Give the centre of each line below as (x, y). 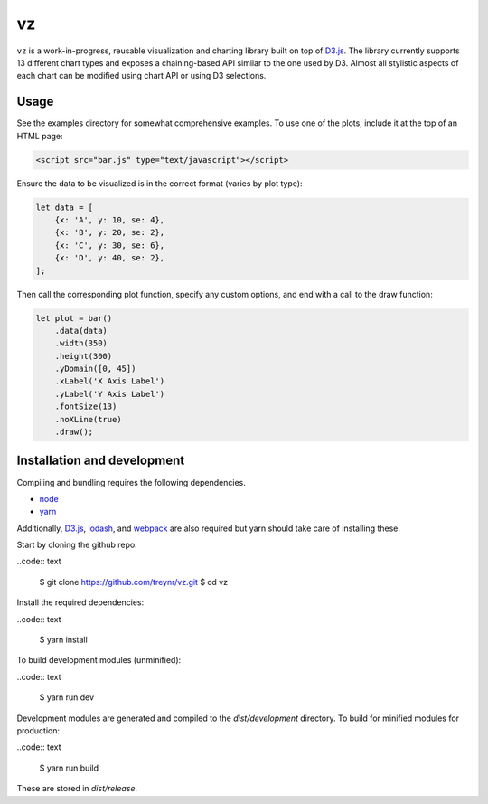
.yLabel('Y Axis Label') (110, 394)
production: (38, 730)
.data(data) (81, 331)
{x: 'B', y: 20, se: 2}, (110, 232)
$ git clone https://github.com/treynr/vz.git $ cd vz (134, 582)
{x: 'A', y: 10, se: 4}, (110, 220)
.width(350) (81, 343)
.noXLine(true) (88, 419)
